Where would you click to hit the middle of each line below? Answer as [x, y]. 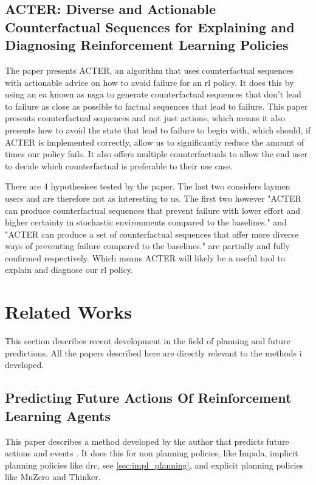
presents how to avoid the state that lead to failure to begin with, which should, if [158, 129]
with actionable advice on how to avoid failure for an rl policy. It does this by [149, 82]
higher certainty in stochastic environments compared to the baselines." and [146, 222]
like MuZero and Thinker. [53, 477]
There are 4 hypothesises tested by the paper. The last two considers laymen [148, 186]
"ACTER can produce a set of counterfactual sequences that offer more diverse [152, 234]
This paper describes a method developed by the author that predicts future [147, 441]
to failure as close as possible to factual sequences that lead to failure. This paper [156, 106]
